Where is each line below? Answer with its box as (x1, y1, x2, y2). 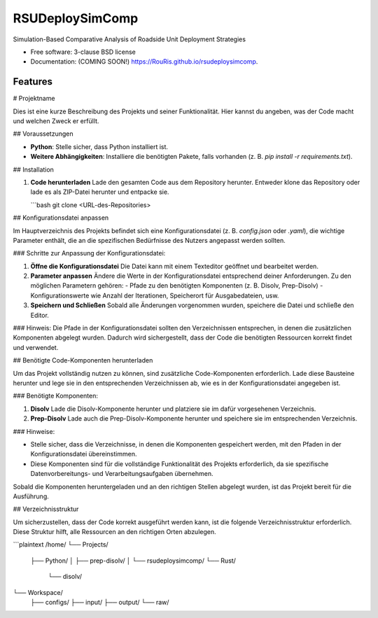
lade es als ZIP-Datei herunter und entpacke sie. (30, 188, 169, 196)
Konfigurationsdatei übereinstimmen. (30, 450, 137, 458)
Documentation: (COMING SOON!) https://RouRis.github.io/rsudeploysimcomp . (30, 57, 258, 66)
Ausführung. (13, 492, 49, 500)
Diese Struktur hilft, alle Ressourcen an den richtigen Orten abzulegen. (13, 528, 216, 536)
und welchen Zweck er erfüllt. (13, 117, 99, 125)
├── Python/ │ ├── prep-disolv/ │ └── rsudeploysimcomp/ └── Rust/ (30, 556, 236, 565)
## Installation (13, 165, 54, 174)
